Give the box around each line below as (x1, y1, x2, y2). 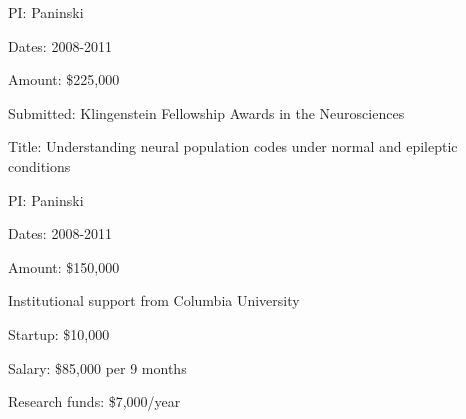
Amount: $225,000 (8, 69, 120, 90)
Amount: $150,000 (8, 256, 120, 277)
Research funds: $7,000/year (8, 391, 181, 412)
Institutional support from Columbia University (8, 290, 300, 311)
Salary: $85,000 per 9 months (8, 357, 187, 378)
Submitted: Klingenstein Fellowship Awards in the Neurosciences (8, 102, 405, 123)
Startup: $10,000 (8, 323, 110, 344)
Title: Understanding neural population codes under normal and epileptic (8, 136, 458, 157)
